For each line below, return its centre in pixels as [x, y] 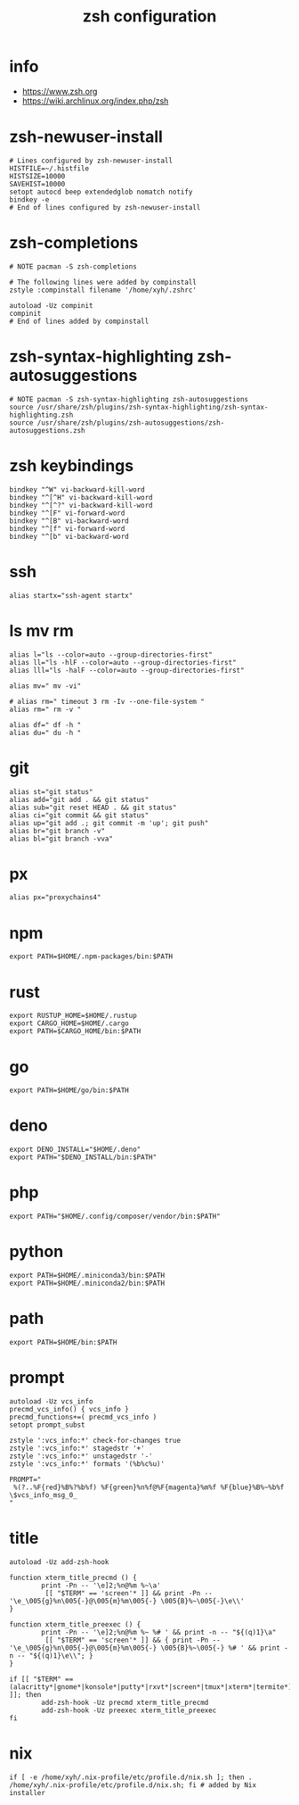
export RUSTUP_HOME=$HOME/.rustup [73, 1016]
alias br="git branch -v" [57, 831]
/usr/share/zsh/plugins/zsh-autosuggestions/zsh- [131, 422]
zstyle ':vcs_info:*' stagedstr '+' [77, 1448]
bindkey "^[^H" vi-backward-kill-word [81, 497]
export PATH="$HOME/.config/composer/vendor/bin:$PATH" [115, 1217]
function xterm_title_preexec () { [75, 1624]
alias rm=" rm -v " [45, 709]
